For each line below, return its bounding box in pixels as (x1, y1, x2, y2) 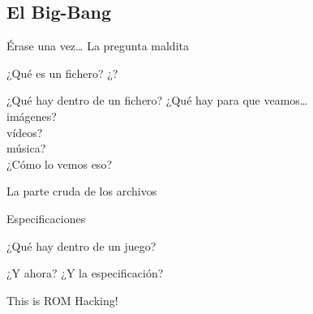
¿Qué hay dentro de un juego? (6, 237, 156, 254)
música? (6, 140, 46, 157)
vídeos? (6, 123, 43, 140)
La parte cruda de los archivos (6, 183, 157, 200)
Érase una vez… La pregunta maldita (6, 37, 189, 54)
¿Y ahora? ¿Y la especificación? (6, 265, 164, 282)
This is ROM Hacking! (6, 291, 118, 308)
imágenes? (6, 107, 57, 124)
